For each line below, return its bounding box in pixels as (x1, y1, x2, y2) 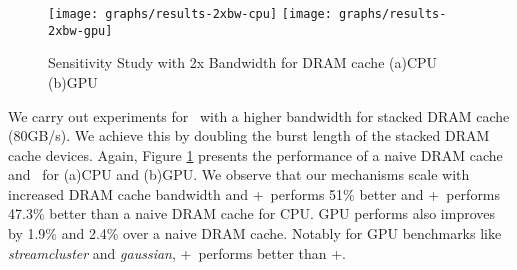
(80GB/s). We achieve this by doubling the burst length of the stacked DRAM (8, 125, 490, 146)
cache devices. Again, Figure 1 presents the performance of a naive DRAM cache (8, 144, 503, 165)
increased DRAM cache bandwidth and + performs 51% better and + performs (8, 183, 501, 204)
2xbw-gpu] (48, 23, 113, 38)
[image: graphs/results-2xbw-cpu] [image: (48, 7, 332, 21)
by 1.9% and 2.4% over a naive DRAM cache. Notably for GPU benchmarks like (8, 223, 502, 244)
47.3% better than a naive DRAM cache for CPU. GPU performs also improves (8, 203, 496, 224)
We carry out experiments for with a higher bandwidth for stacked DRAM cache (8, 105, 510, 126)
